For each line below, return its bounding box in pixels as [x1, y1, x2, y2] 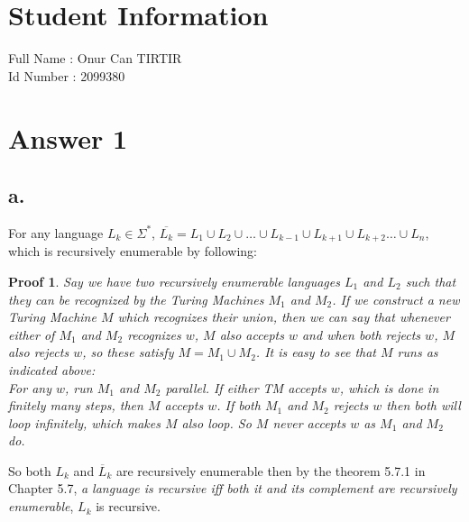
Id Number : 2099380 [8, 66, 125, 85]
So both [8, 461, 51, 480]
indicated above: [8, 360, 96, 379]
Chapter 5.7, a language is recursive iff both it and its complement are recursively [8, 479, 457, 498]
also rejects [8, 343, 69, 362]
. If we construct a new [332, 289, 460, 308]
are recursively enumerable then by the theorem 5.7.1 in [115, 461, 426, 480]
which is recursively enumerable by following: [8, 242, 257, 261]
